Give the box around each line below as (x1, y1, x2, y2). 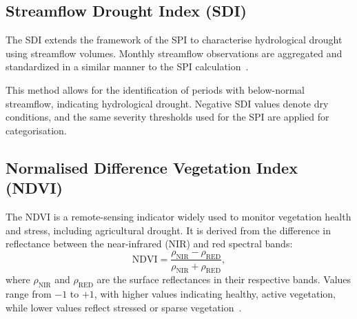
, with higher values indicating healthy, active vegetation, (94, 287, 336, 301)
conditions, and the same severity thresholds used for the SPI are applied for (6, 110, 329, 124)
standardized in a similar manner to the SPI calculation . (6, 59, 249, 74)
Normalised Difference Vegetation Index (6, 156, 298, 178)
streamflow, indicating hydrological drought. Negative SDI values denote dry (6, 96, 329, 110)
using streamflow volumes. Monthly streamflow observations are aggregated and (6, 45, 343, 60)
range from (6, 287, 52, 301)
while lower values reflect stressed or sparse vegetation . (6, 300, 242, 314)
